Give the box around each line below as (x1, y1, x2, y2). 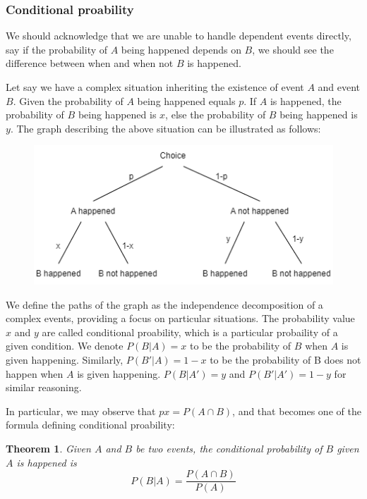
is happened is (16, 455, 77, 469)
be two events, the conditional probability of (136, 441, 323, 456)
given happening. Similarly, (6, 352, 124, 367)
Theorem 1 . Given (6, 441, 91, 456)
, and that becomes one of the (232, 403, 361, 418)
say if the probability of (6, 42, 108, 56)
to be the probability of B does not (210, 352, 361, 367)
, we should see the (252, 42, 334, 56)
